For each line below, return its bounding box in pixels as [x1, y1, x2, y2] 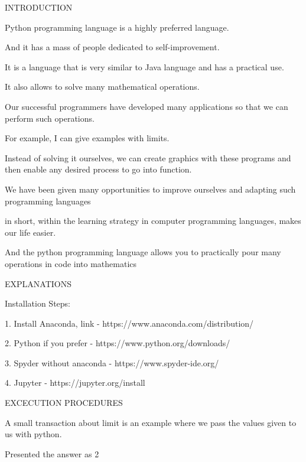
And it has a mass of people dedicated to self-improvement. [5, 41, 220, 53]
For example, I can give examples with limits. [5, 132, 170, 144]
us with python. [5, 428, 62, 440]
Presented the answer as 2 [5, 447, 99, 460]
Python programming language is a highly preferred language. [5, 21, 229, 33]
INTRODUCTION [5, 1, 73, 13]
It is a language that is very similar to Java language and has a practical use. [5, 60, 284, 73]
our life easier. [5, 226, 56, 238]
